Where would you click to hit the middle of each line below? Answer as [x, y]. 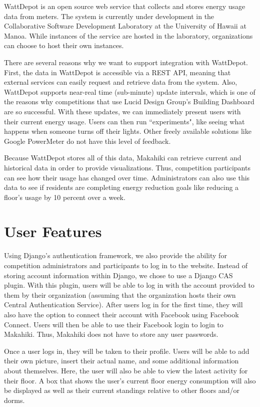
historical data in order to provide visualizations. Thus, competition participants [127, 167]
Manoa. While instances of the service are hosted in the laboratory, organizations [128, 35]
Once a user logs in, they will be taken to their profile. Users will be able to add [127, 351]
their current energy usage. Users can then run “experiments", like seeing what [124, 121]
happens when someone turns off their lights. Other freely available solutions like [128, 131]
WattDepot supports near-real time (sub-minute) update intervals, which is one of [130, 91]
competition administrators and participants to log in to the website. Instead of [126, 265]
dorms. [14, 400]
